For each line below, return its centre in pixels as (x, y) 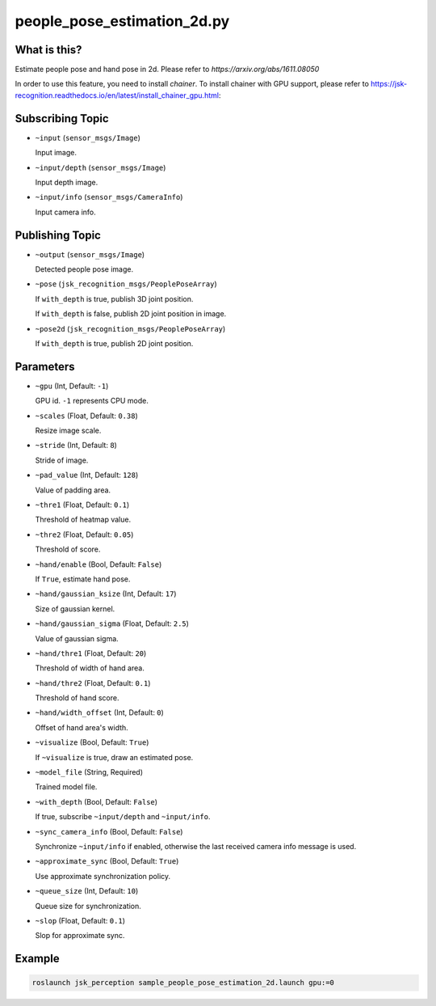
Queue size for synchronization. (88, 906)
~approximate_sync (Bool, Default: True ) (107, 861)
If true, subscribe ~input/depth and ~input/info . (123, 817)
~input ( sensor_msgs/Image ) (88, 137)
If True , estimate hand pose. (83, 579)
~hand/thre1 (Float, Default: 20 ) (91, 653)
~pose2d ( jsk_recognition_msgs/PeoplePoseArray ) (130, 328)
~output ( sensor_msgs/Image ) (90, 254)
